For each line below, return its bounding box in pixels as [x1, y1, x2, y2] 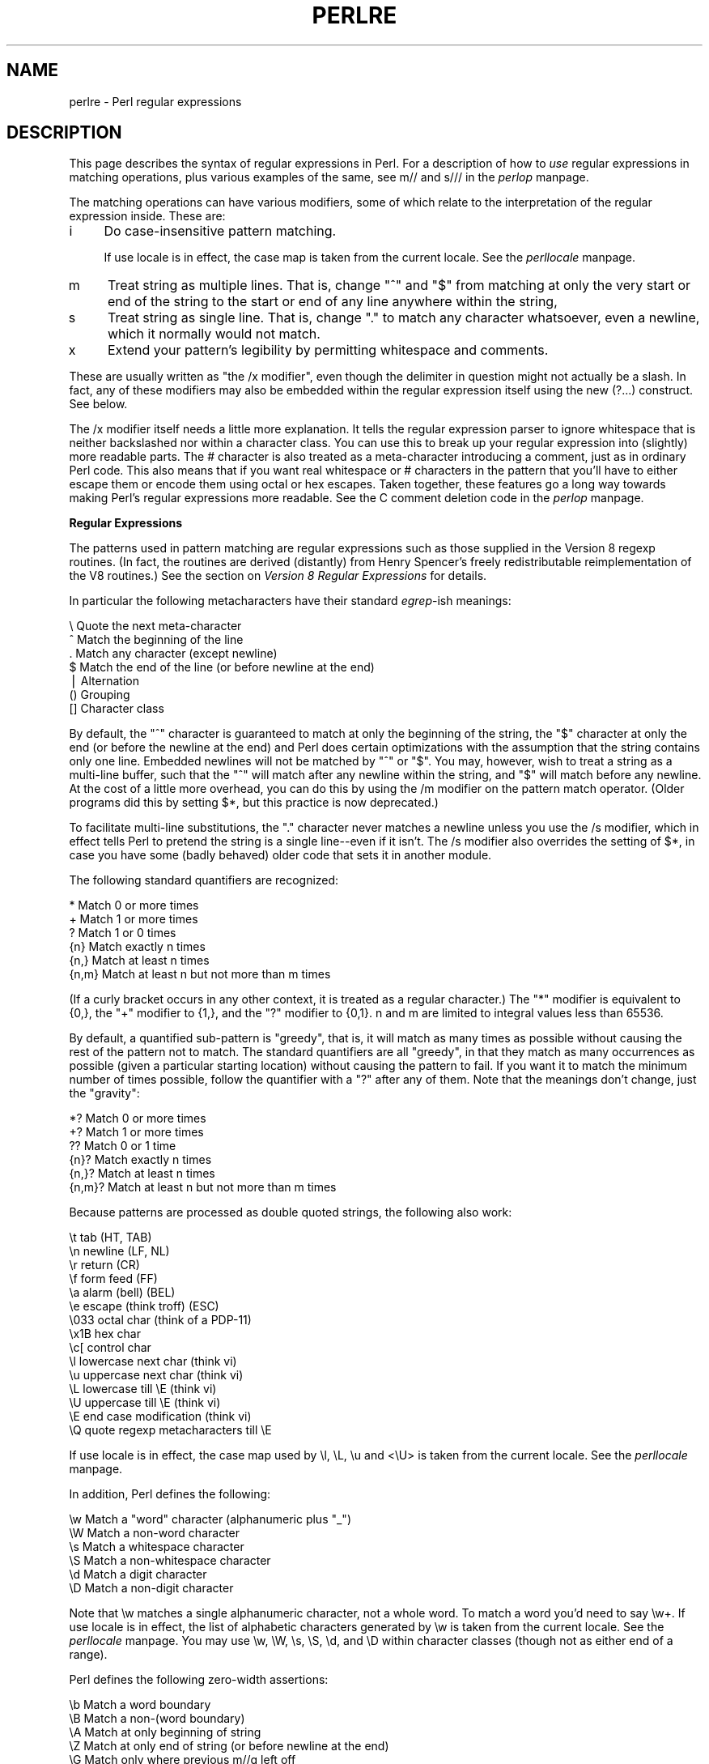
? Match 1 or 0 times [69, 926, 176, 940]
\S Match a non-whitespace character [69, 1553, 271, 1568]
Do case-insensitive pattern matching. [104, 223, 337, 240]
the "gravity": [69, 1086, 140, 1101]
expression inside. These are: [69, 209, 226, 224]
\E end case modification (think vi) [69, 1409, 252, 1424]
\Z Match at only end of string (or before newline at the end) [69, 1739, 389, 1753]
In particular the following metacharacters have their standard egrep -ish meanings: [69, 594, 512, 608]
